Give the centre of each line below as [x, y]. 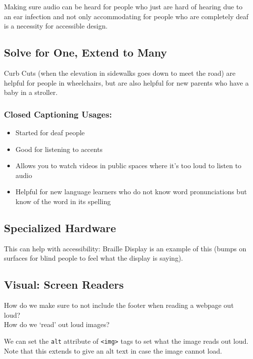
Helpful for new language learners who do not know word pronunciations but [131, 192]
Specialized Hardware [60, 227]
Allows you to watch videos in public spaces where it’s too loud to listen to [128, 165]
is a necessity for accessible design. [56, 26]
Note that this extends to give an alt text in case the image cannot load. [113, 350]
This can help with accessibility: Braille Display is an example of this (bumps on [125, 248]
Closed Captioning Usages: [58, 114]
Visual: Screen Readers [64, 284]
